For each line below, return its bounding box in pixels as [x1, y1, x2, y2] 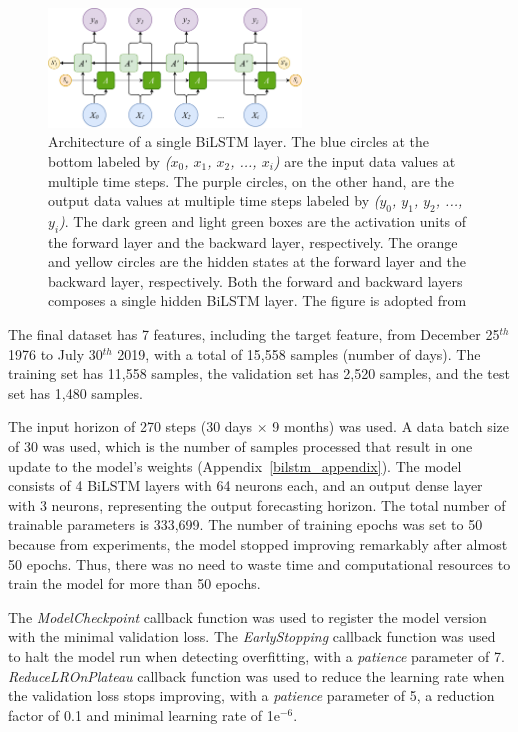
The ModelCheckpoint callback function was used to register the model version [8, 606, 487, 627]
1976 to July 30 [8, 343, 103, 364]
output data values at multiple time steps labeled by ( [48, 190, 380, 211]
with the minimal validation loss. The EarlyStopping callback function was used [8, 626, 496, 647]
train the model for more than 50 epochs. [8, 573, 261, 594]
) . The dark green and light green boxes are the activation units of [59, 210, 467, 231]
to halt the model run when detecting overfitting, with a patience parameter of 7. [8, 645, 505, 666]
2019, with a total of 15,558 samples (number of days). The [117, 343, 481, 364]
